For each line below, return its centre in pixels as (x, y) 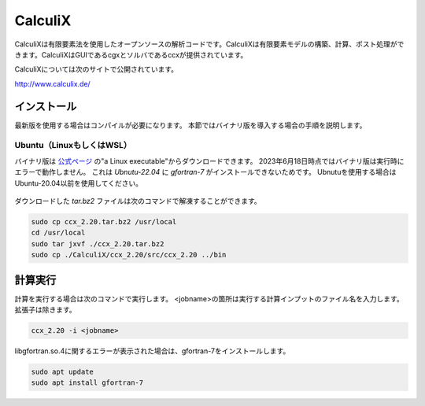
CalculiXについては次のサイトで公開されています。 (96, 69)
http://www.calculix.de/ (52, 83)
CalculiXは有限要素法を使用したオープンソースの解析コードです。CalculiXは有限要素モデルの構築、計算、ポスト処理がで (209, 44)
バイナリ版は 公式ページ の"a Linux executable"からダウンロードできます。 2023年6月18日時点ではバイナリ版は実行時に (209, 161)
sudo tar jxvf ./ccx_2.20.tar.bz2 (98, 244)
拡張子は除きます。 (45, 309)
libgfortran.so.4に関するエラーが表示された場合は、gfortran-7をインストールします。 (152, 351)
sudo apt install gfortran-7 (87, 383)
